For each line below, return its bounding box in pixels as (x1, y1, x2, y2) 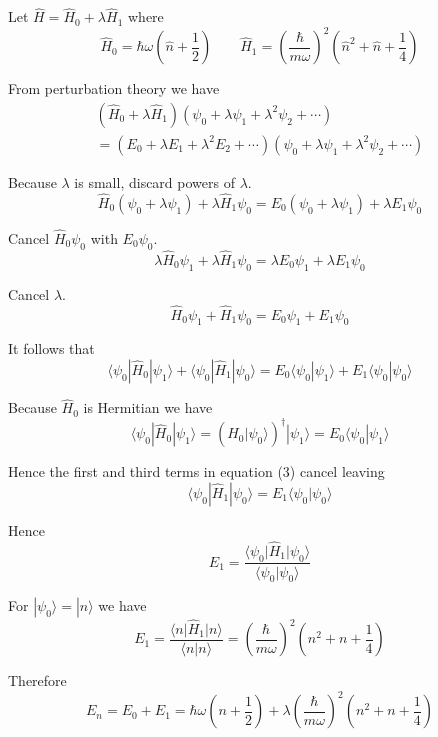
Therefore (8, 670, 67, 691)
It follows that (8, 338, 95, 359)
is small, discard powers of (74, 171, 235, 192)
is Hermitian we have (83, 397, 213, 418)
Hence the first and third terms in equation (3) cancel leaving (8, 461, 385, 482)
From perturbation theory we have (8, 78, 220, 99)
